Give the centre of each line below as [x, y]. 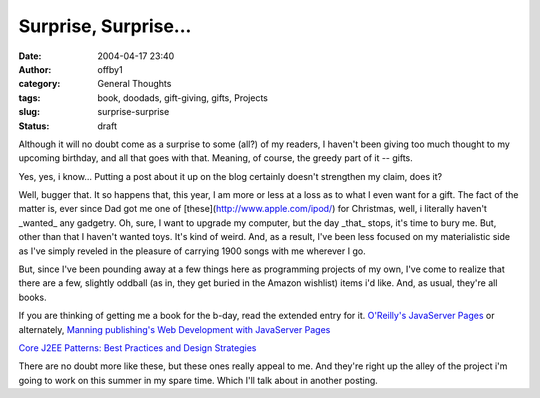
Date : [30, 56]
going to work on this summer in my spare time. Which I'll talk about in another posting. [198, 380]
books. [32, 297]
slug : [29, 112]
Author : [35, 69]
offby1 [110, 69]
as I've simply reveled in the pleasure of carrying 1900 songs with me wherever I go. [192, 251]
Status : [34, 126]
